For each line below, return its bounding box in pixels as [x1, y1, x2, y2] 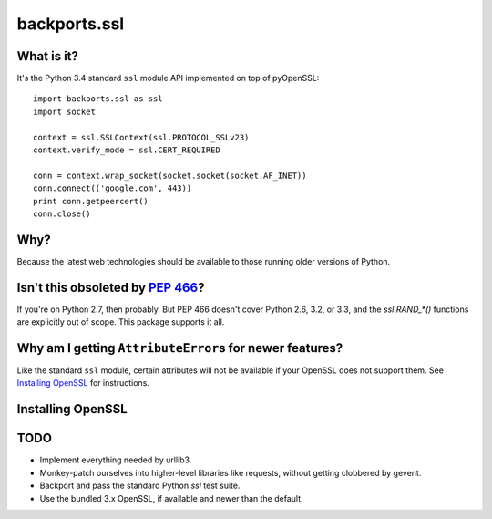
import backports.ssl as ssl [33, 94, 163, 104]
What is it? [16, 48, 79, 64]
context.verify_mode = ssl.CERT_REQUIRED [33, 145, 220, 155]
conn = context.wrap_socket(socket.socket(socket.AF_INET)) [33, 170, 307, 181]
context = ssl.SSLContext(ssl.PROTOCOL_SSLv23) [33, 132, 250, 142]
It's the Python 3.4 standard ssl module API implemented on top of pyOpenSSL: [16, 73, 320, 84]
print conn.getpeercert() [33, 196, 149, 206]
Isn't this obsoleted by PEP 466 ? [16, 279, 205, 296]
